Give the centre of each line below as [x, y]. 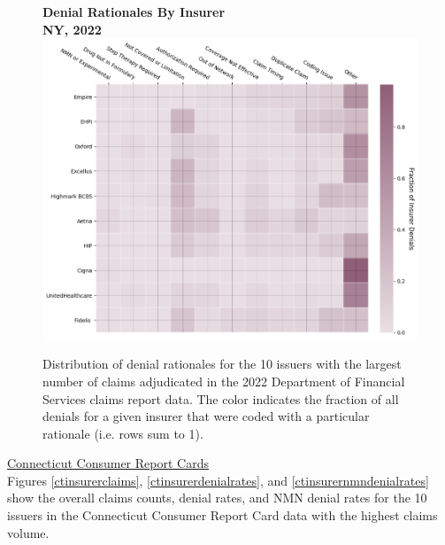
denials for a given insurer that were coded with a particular [206, 416]
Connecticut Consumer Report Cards [108, 463]
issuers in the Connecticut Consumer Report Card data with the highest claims [222, 515]
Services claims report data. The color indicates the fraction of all [221, 398]
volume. [28, 532]
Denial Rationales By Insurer [134, 12]
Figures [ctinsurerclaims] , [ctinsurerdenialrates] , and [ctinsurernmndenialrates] [218, 480]
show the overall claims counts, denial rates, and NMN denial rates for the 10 [217, 498]
